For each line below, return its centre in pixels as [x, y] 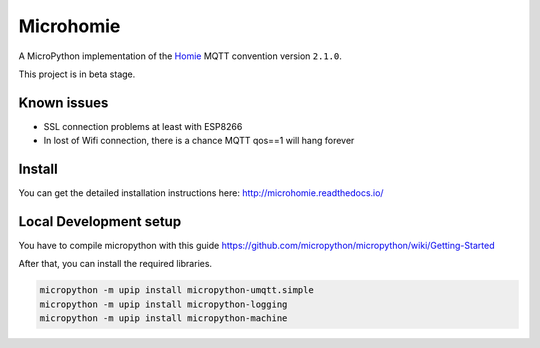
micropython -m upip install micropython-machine [163, 318]
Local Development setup [100, 221]
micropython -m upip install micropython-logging [163, 304]
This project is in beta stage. [77, 74]
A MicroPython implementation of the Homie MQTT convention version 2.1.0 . [180, 56]
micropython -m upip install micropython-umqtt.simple [176, 290]
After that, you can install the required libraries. [115, 264]
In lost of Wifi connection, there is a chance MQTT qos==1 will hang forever [199, 141]
